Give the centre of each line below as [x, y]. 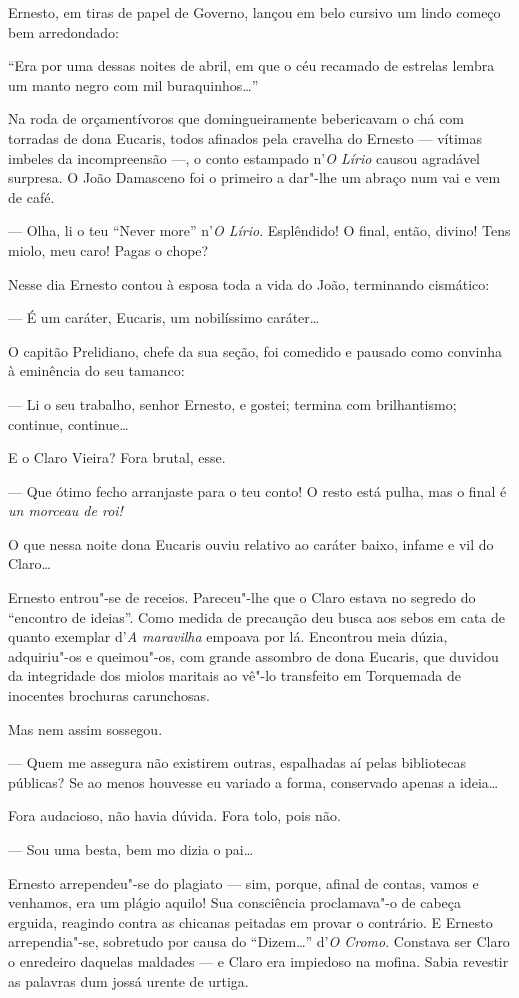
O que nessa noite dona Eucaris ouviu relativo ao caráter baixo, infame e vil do [251, 543]
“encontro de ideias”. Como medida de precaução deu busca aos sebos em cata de [256, 616]
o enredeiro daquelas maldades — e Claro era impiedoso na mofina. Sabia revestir [258, 960]
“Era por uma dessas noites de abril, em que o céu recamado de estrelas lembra [251, 65]
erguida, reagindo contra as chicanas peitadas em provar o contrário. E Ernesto [250, 921]
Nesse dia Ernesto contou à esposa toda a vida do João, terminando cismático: [249, 283]
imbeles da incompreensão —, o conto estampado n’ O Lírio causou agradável [244, 157]
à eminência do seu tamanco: [96, 370]
